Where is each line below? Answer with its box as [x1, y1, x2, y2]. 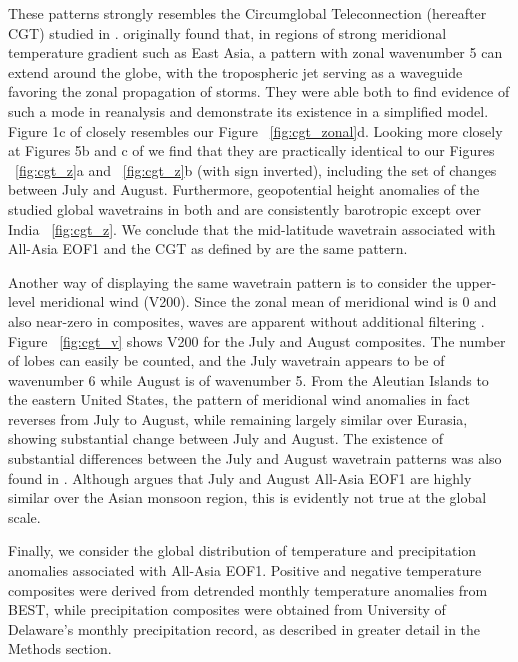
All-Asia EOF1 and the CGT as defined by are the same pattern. [8, 238, 408, 259]
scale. [8, 506, 41, 527]
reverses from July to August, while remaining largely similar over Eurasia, [8, 408, 468, 429]
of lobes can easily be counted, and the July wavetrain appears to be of [8, 350, 445, 371]
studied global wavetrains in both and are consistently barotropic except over [8, 198, 482, 219]
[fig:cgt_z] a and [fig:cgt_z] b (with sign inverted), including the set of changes [15, 159, 497, 180]
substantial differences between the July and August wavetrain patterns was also [8, 448, 502, 469]
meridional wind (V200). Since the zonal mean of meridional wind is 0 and [39, 291, 497, 312]
